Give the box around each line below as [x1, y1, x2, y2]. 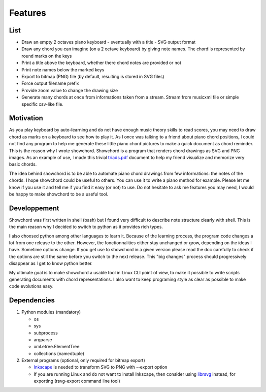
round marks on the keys [21, 53, 72, 59]
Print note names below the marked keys [21, 66, 104, 72]
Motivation [9, 114, 43, 123]
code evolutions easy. [9, 283, 54, 289]
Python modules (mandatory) [21, 309, 81, 315]
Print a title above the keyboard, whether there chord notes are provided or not [21, 60, 182, 66]
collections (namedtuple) [33, 350, 85, 357]
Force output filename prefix [21, 80, 79, 86]
